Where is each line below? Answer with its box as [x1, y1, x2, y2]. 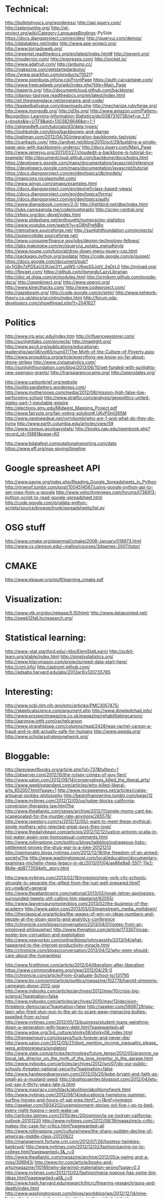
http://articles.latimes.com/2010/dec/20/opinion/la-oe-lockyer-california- [5, 1112, 153, 1118]
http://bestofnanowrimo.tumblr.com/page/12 [63, 792, 153, 798]
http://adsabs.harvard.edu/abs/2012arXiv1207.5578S [5, 669, 111, 675]
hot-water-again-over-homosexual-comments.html [5, 834, 108, 840]
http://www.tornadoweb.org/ [5, 45, 62, 51]
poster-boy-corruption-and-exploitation [5, 932, 85, 938]
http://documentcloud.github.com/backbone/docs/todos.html [24, 154, 149, 160]
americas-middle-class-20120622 [5, 1134, 74, 1139]
